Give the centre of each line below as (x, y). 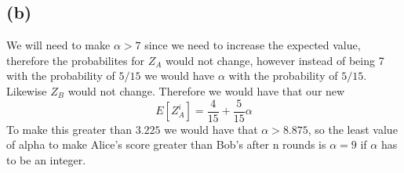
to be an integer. (46, 159)
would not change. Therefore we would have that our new (206, 90)
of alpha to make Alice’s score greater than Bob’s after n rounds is (166, 144)
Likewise (27, 90)
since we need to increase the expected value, (253, 45)
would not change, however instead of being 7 (275, 60)
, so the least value (353, 129)
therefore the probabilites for (76, 60)
